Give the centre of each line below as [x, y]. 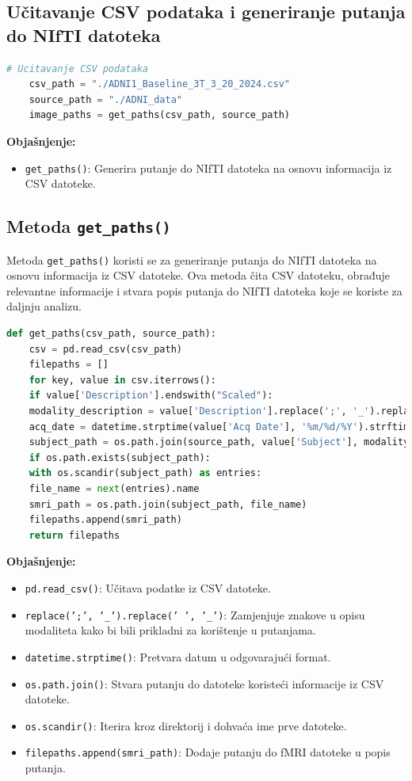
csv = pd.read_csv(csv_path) [105, 349]
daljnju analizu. [44, 306]
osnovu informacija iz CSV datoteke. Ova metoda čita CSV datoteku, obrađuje [198, 275]
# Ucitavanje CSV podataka [77, 69]
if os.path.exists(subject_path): [120, 457]
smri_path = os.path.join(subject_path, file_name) [168, 504]
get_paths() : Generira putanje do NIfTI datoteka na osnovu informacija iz [208, 168]
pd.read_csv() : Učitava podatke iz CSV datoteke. [148, 587]
